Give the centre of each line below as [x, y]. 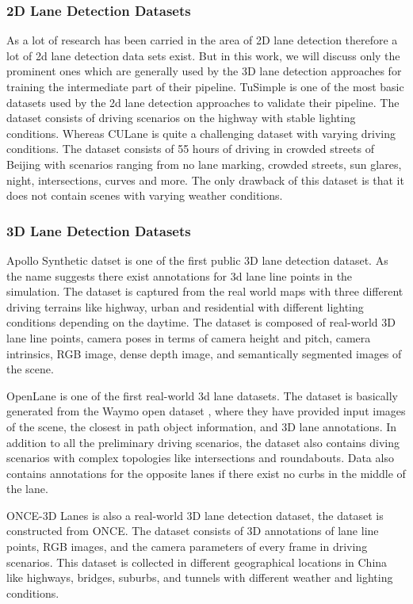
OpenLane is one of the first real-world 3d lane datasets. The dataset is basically [202, 395]
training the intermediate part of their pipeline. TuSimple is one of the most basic [205, 86]
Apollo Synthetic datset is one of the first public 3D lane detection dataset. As [197, 260]
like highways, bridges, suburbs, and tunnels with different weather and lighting [200, 577]
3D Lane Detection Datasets [99, 230]
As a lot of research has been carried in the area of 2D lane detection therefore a [202, 40]
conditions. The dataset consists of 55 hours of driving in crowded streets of [190, 149]
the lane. [27, 489]
